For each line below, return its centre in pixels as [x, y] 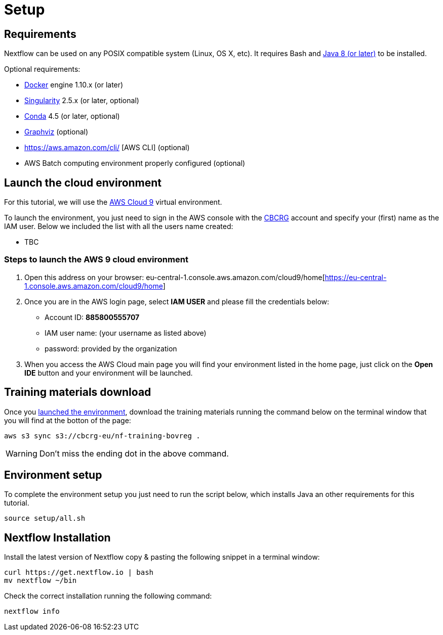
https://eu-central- [356, 277]
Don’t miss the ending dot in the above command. [134, 453]
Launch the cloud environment [83, 183]
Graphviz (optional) [56, 132]
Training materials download [78, 392]
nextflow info [32, 611]
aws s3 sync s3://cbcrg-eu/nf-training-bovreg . [102, 436]
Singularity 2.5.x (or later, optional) [82, 101]
